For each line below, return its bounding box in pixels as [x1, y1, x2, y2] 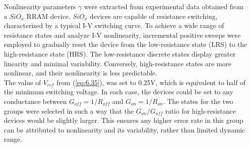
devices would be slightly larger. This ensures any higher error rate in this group [4, 115, 243, 125]
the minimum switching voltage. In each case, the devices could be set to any [4, 87, 234, 97]
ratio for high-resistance [165, 105, 236, 116]
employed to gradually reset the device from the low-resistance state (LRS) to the [4, 39, 247, 49]
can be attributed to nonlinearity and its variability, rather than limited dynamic [4, 124, 245, 134]
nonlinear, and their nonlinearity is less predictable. [4, 68, 157, 78]
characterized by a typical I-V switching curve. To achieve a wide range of [4, 20, 224, 30]
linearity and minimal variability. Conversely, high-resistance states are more [4, 58, 232, 68]
